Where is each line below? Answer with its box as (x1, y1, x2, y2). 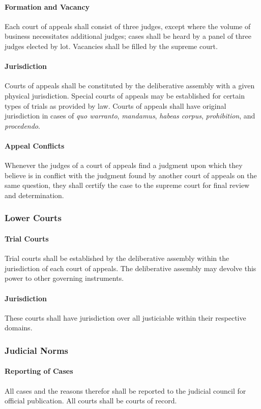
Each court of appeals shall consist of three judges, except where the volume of (5, 20, 251, 31)
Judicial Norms (5, 344, 69, 356)
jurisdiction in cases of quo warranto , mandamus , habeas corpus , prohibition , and (5, 110, 255, 121)
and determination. (5, 189, 64, 200)
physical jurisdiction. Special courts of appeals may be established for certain (5, 90, 245, 101)
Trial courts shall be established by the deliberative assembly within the (5, 253, 229, 263)
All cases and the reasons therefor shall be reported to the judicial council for (5, 385, 246, 396)
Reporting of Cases (5, 366, 73, 376)
